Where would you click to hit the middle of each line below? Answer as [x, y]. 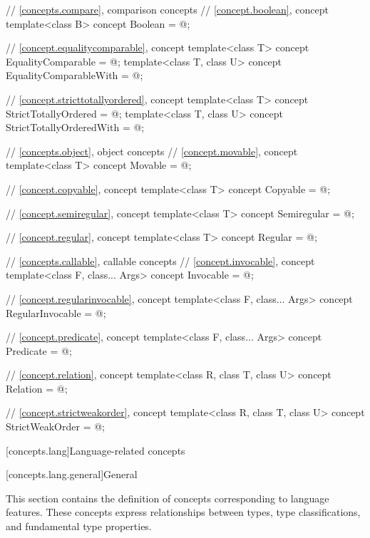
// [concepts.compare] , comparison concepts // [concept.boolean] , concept [167, 9]
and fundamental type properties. [79, 526]
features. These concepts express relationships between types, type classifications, [183, 512]
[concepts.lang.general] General [72, 474]
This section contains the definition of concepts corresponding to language [168, 498]
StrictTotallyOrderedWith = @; [75, 127]
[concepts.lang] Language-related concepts [96, 450]
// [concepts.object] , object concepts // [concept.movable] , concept [152, 151]
